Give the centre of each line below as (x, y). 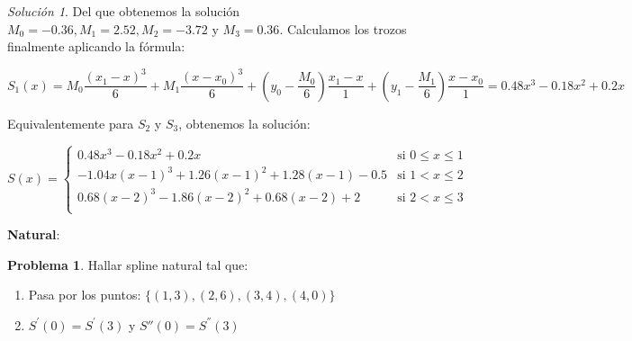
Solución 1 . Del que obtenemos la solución (124, 11)
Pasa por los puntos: (85, 295)
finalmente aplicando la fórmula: (96, 46)
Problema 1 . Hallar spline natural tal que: (128, 264)
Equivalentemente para (71, 123)
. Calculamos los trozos (343, 28)
